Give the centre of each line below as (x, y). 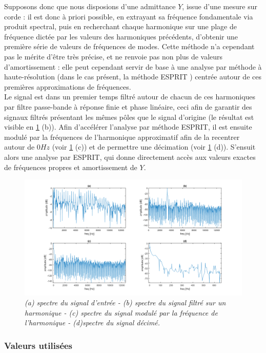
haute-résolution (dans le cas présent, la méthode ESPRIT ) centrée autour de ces (133, 77)
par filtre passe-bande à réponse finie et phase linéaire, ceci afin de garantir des (128, 106)
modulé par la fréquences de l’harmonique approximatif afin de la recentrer (122, 137)
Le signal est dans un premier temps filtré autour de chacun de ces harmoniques (130, 97)
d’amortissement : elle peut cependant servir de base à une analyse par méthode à (133, 66)
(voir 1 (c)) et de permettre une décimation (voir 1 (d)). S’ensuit (154, 147)
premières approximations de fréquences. (68, 86)
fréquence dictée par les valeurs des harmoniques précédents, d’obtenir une (121, 36)
